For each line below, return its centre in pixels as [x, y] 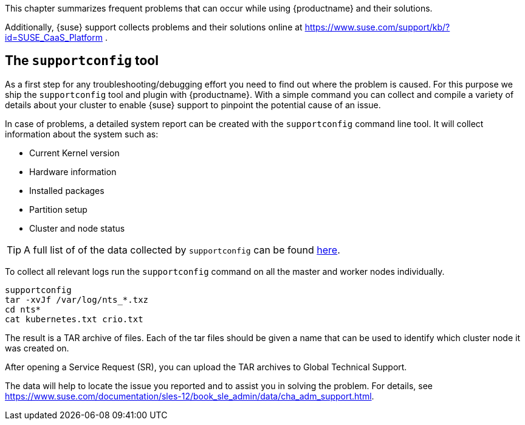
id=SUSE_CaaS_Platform [54, 37]
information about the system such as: [82, 134]
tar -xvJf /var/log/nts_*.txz [77, 299]
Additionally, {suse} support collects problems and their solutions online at [154, 27]
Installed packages [67, 190]
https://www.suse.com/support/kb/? [377, 27]
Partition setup [58, 209]
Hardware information [73, 171]
